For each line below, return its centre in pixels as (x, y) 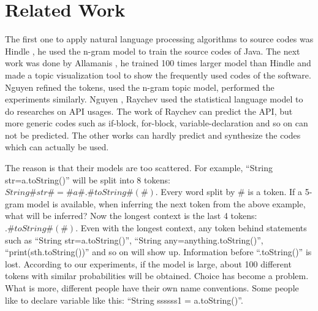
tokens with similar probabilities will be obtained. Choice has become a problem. (157, 276)
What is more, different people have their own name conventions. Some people (152, 288)
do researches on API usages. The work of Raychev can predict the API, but (149, 111)
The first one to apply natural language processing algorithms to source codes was (159, 39)
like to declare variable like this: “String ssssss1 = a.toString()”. (124, 300)
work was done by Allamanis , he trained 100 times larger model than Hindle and (158, 63)
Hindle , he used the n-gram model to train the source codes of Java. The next (153, 51)
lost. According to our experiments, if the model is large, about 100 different (148, 263)
